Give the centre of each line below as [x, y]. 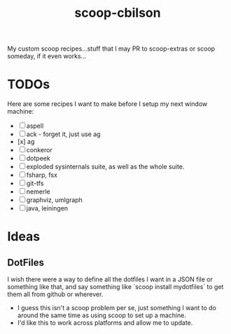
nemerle [38, 192]
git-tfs [35, 183]
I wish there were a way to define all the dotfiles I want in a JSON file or [110, 279]
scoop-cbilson [118, 13]
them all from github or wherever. [55, 294]
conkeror [39, 150]
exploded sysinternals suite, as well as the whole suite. [105, 167]
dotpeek [38, 159]
